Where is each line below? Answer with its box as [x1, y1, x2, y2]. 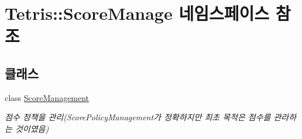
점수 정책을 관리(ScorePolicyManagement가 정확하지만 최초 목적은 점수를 [5, 111, 271, 123]
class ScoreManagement [5, 91, 90, 103]
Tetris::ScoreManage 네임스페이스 [5, 1, 270, 25]
